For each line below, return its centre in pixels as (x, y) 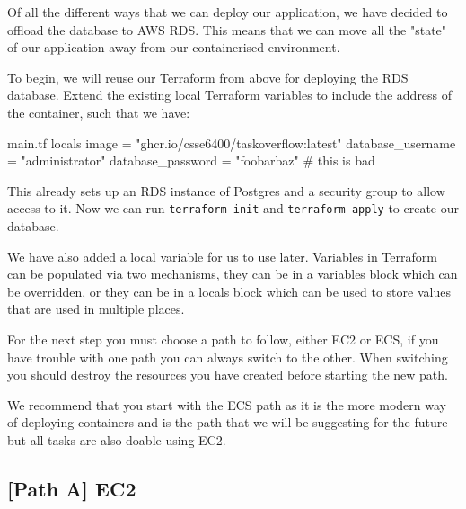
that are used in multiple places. (96, 309)
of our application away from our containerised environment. (174, 47)
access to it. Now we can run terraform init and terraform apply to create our (233, 208)
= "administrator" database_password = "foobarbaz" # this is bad (191, 161)
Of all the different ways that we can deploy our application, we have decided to (228, 12)
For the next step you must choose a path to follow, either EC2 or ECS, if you (223, 339)
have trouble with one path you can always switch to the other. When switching (228, 357)
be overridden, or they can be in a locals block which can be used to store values (229, 291)
